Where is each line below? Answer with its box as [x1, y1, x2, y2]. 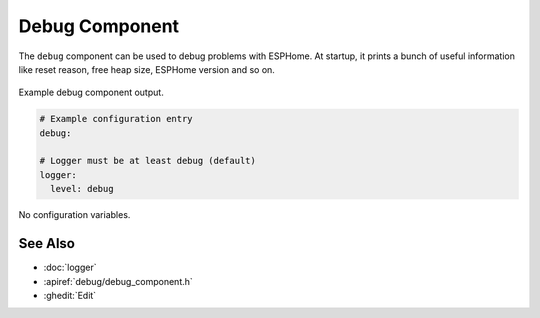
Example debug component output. [18, 86, 164, 99]
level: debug [50, 183, 114, 195]
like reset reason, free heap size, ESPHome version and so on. [18, 63, 275, 75]
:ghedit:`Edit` [43, 289, 97, 301]
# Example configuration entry [39, 113, 194, 125]
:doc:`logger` [43, 261, 97, 274]
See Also [18, 235, 75, 252]
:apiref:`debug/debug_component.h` [43, 275, 194, 287]
